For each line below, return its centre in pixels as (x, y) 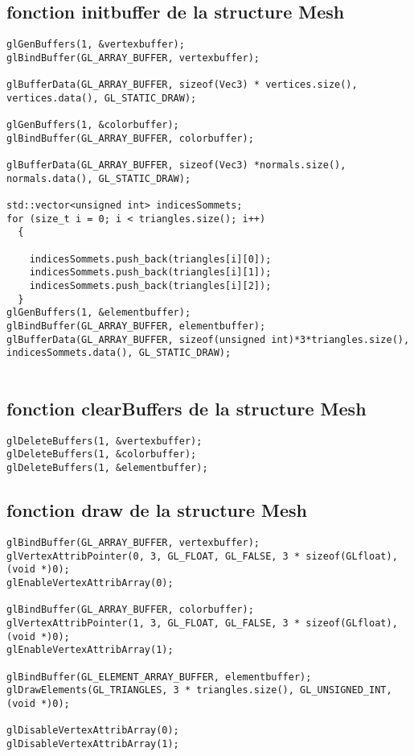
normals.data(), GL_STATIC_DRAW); (99, 178)
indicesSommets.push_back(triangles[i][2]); (150, 286)
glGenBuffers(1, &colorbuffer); (93, 125)
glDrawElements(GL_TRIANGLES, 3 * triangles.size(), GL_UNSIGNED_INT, (199, 690)
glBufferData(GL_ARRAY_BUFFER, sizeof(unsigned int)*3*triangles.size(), (208, 339)
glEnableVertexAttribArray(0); (90, 582)
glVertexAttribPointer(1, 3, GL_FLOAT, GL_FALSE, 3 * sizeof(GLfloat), (202, 623)
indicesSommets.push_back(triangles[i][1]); (150, 273)
